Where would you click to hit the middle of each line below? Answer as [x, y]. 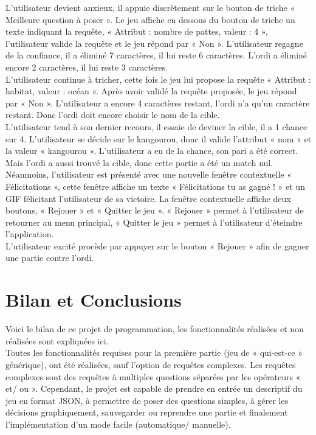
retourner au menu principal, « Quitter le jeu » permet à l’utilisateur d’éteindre [154, 222]
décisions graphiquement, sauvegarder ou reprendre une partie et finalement [147, 412]
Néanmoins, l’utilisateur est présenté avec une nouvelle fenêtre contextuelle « [149, 174]
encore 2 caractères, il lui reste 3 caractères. [87, 67]
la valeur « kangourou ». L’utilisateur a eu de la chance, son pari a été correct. [152, 151]
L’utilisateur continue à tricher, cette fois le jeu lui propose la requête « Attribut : [158, 79]
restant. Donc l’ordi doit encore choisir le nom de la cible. [113, 115]
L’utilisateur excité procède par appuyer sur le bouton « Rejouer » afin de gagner [157, 245]
